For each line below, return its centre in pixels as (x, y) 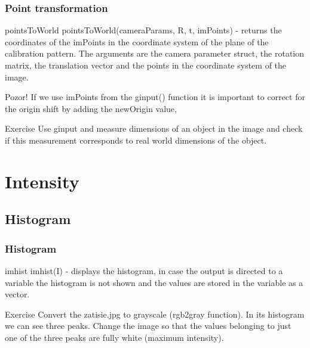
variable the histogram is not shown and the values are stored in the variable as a (154, 282)
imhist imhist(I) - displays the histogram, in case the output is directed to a (144, 270)
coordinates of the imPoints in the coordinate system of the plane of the (137, 41)
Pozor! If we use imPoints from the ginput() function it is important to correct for (155, 97)
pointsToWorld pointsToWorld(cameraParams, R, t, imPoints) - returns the (143, 30)
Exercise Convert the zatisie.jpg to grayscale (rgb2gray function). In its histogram (155, 314)
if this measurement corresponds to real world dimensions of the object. (136, 140)
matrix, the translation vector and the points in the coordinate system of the (146, 65)
